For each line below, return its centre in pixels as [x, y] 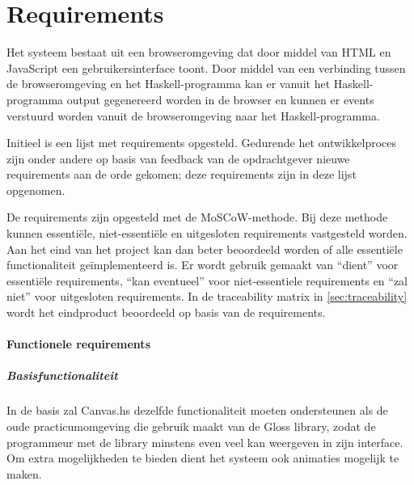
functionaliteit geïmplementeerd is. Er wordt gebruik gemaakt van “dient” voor [203, 265]
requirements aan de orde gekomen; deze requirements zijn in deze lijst [182, 174]
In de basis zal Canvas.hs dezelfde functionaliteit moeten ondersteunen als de [197, 410]
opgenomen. [36, 190]
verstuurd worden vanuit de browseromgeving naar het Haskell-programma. [193, 115]
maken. [24, 473]
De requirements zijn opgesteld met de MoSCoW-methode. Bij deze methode [197, 217]
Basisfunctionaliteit [62, 375]
